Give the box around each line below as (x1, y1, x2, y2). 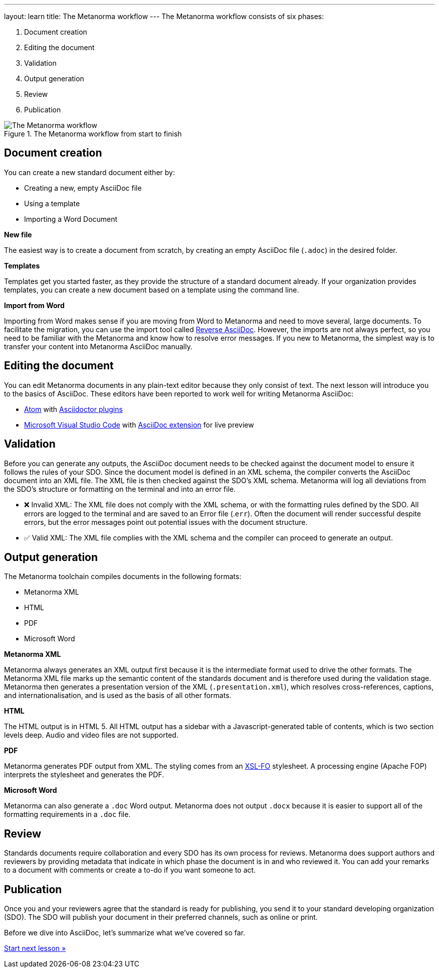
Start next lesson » (4, 944, 66, 953)
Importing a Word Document (24, 214, 118, 223)
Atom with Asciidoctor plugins (24, 404, 123, 413)
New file (4, 230, 32, 239)
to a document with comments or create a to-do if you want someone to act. (4, 866, 256, 875)
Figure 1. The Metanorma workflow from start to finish (4, 129, 182, 138)
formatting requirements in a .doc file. (4, 810, 131, 819)
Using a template (24, 199, 80, 208)
